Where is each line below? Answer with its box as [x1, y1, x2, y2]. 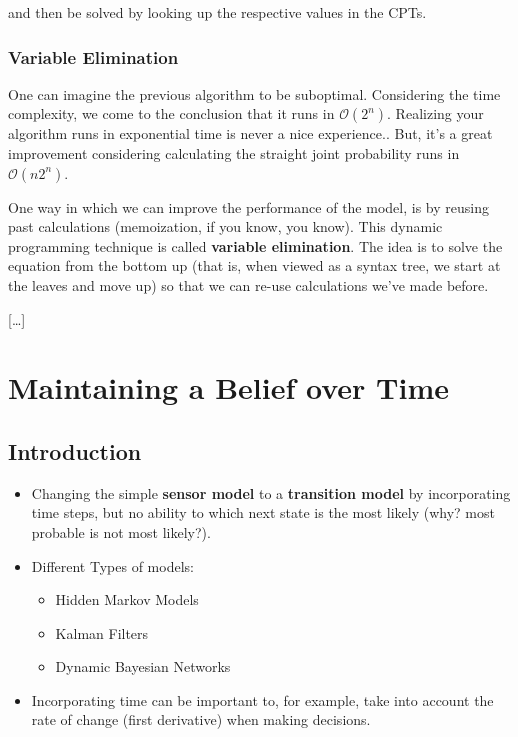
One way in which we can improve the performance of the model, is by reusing [8, 196, 489, 217]
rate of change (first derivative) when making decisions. [31, 709, 371, 730]
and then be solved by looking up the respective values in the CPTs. [8, 2, 427, 22]
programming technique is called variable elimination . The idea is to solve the [8, 235, 503, 256]
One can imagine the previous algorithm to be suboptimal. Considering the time [8, 83, 501, 104]
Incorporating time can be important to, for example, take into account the [31, 689, 494, 710]
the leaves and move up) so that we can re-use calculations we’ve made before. [8, 274, 489, 295]
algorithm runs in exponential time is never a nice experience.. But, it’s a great [8, 123, 493, 144]
